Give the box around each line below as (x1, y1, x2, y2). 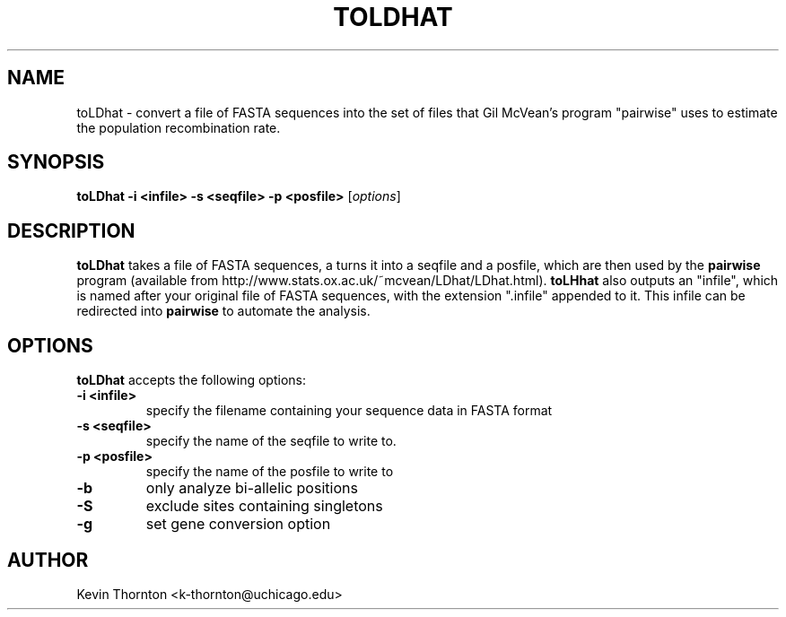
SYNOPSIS (7, 151, 105, 174)
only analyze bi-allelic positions (145, 479, 358, 498)
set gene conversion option (145, 515, 331, 534)
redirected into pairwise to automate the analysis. (76, 303, 371, 319)
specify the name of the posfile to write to (145, 464, 394, 480)
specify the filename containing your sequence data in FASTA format (145, 403, 553, 419)
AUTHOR (7, 548, 89, 571)
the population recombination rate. (76, 119, 281, 135)
